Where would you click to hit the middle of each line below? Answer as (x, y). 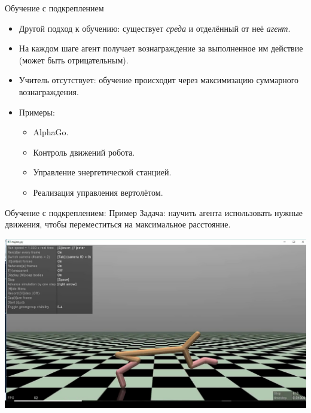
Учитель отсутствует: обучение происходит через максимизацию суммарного (159, 80)
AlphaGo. (51, 132)
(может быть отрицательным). (74, 60)
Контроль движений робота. (84, 152)
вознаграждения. (49, 91)
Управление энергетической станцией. (102, 172)
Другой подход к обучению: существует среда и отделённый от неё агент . (155, 28)
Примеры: (37, 112)
